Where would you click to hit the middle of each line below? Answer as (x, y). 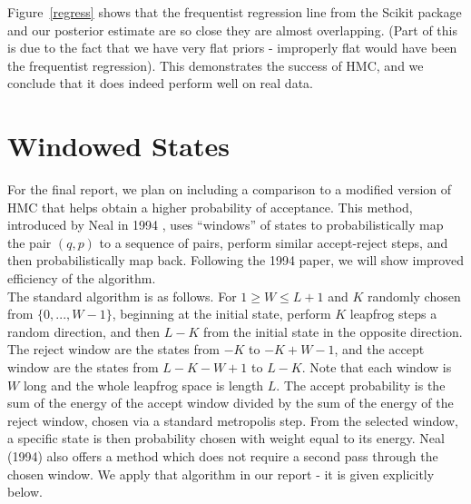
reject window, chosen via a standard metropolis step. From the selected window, (233, 420)
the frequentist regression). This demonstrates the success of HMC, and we (216, 65)
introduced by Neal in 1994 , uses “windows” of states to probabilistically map (226, 225)
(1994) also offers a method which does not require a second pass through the (223, 456)
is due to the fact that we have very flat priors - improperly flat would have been (232, 48)
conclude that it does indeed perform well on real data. (160, 83)
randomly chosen (414, 296)
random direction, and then (84, 331)
